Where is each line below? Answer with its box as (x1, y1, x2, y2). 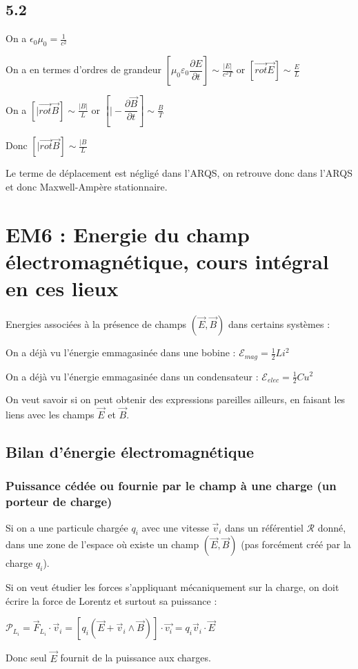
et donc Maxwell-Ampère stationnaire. (6, 179, 168, 193)
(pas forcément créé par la (241, 537, 351, 552)
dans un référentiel (225, 520, 304, 534)
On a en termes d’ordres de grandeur (6, 62, 161, 76)
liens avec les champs (6, 407, 95, 422)
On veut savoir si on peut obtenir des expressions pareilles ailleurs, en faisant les (6, 392, 346, 407)
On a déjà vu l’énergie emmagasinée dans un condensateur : (6, 369, 259, 383)
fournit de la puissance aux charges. (60, 650, 211, 665)
